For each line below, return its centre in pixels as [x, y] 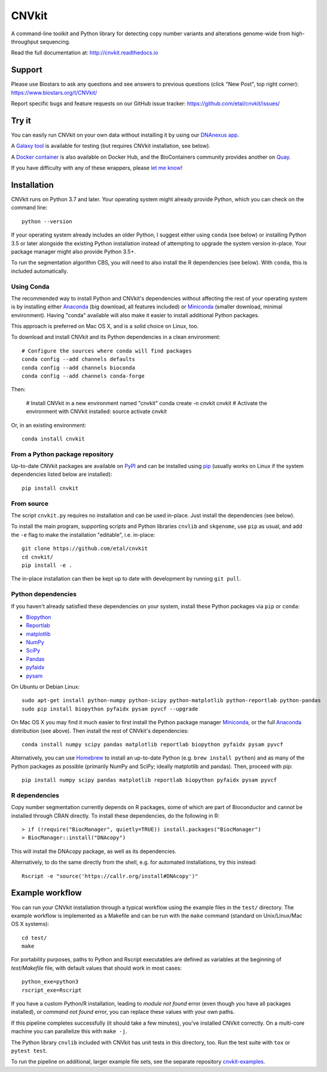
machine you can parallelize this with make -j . [69, 1031]
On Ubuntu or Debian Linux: [45, 687]
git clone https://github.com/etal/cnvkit [85, 549]
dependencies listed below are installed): [62, 474]
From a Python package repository [62, 454]
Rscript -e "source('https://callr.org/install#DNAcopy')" [110, 876]
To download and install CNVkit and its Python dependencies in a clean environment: [116, 337]
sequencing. [55, 41]
